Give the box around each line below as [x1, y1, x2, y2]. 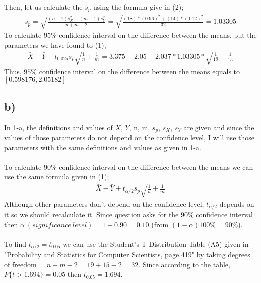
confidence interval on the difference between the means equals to [39, 66, 240, 76]
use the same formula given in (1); [4, 171, 109, 182]
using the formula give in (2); [93, 2, 184, 12]
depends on [219, 198, 254, 209]
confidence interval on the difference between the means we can [59, 161, 253, 172]
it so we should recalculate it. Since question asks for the [4, 209, 179, 220]
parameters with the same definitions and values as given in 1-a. [4, 142, 201, 152]
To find [4, 238, 26, 249]
